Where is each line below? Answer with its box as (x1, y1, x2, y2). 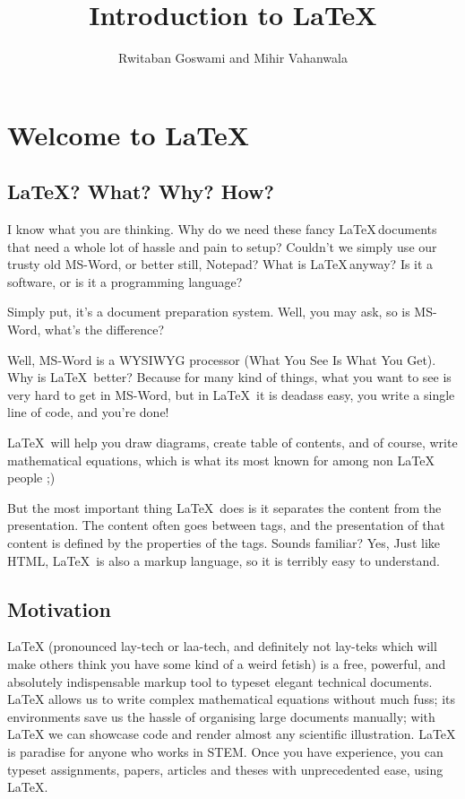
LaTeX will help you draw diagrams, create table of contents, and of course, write (7, 433, 458, 452)
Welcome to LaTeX (7, 116, 250, 152)
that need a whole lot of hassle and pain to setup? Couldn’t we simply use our (7, 237, 437, 256)
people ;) (7, 468, 56, 487)
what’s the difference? (45, 320, 165, 339)
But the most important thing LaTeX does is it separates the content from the (7, 498, 442, 517)
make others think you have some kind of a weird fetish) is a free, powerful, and (7, 655, 446, 673)
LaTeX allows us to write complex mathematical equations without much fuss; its (7, 690, 455, 708)
